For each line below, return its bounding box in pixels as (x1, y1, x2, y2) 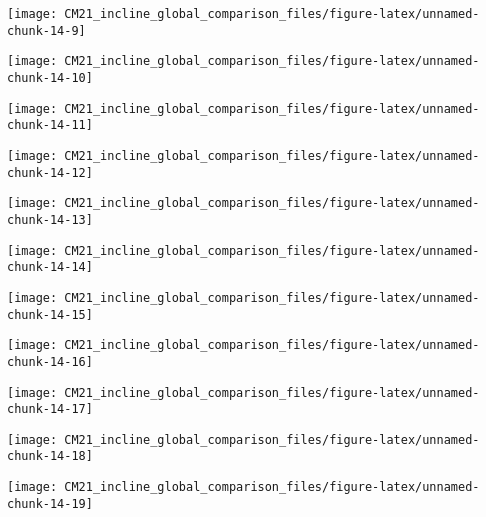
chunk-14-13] (7, 212, 93, 227)
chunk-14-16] (7, 354, 93, 369)
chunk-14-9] (7, 23, 86, 38)
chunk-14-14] (7, 260, 93, 275)
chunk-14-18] (7, 449, 93, 464)
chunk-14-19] (7, 496, 93, 511)
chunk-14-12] (7, 165, 93, 180)
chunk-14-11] (7, 118, 93, 133)
